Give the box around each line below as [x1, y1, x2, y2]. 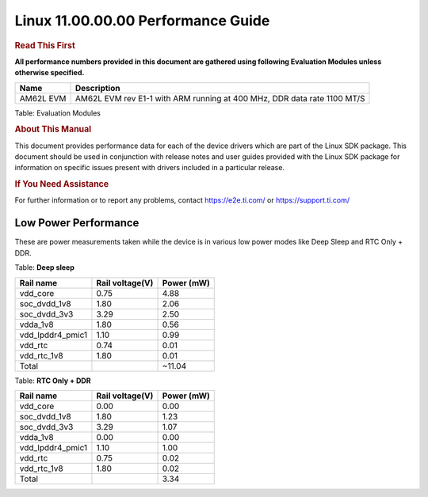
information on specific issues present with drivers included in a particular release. [14, 163, 285, 173]
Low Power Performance [14, 216, 139, 230]
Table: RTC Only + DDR [14, 376, 91, 385]
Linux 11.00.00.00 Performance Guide [14, 12, 270, 29]
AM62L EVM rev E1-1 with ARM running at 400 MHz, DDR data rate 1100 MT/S [75, 93, 365, 104]
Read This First [14, 40, 75, 51]
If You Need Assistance [14, 179, 109, 190]
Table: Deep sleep [14, 263, 75, 272]
